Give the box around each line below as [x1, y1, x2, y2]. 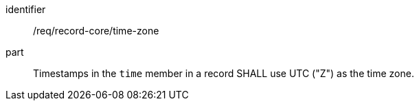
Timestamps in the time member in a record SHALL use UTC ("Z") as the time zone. [33, 67, 414, 79]
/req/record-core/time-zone [33, 25, 159, 36]
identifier [5, 3, 46, 15]
